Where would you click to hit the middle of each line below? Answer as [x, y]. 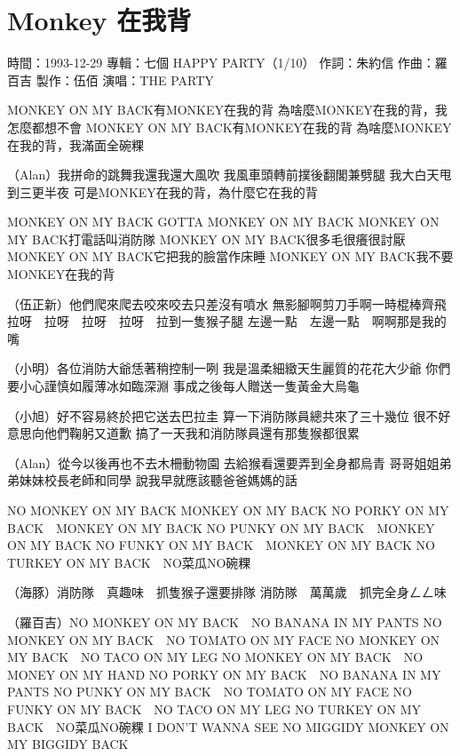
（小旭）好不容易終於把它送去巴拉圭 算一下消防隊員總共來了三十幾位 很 [217, 415]
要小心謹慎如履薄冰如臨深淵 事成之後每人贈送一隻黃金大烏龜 [183, 386]
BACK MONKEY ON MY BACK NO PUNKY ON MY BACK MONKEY [221, 527]
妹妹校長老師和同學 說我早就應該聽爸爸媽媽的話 [158, 480]
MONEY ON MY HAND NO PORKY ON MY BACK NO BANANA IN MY [224, 674]
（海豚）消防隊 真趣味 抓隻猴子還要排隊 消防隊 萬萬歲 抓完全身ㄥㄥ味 [227, 592]
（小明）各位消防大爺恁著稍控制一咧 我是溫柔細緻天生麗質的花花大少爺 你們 [229, 368]
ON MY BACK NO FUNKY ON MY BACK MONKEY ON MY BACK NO [222, 545]
